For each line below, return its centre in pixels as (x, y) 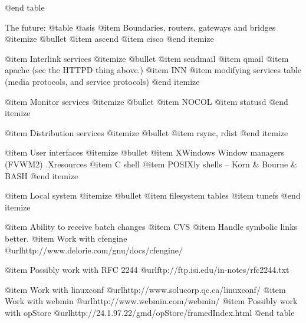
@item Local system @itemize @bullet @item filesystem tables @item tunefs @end (153, 195)
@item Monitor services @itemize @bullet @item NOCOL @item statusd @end (147, 101)
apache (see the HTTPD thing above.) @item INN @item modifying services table (153, 70)
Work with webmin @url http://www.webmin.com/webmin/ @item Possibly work (151, 301)
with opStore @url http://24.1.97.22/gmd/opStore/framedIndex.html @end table (150, 312)
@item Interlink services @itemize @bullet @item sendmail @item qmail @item (147, 58)
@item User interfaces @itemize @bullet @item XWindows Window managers (145, 152)
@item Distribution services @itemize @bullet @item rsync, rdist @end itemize (147, 132)
